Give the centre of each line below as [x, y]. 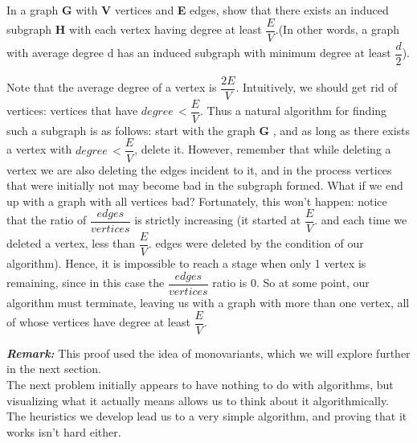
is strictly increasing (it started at [218, 220]
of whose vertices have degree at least [98, 322]
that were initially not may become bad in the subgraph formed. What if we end [205, 185]
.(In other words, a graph [337, 29]
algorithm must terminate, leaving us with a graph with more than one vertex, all [208, 303]
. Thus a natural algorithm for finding [294, 111]
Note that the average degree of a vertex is [112, 87]
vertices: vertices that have [72, 111]
